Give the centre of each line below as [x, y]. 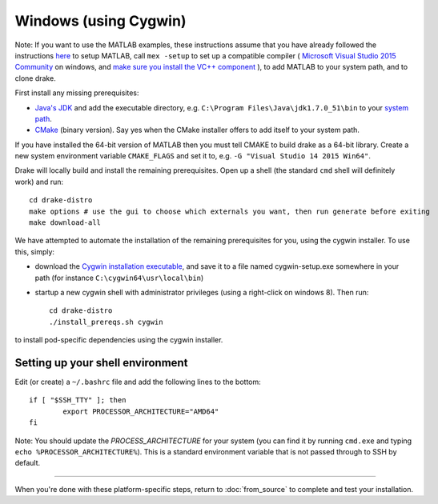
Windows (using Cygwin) [100, 21]
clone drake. [35, 78]
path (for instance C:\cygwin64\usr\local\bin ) [119, 278]
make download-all [65, 223]
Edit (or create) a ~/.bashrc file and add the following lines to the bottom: [138, 382]
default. [28, 463]
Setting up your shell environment [101, 363]
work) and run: [39, 182]
